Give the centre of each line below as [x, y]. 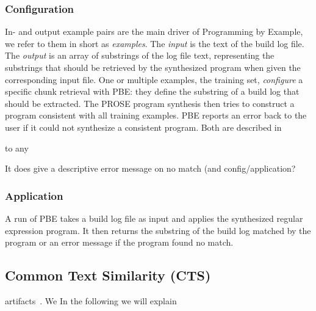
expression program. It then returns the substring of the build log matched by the [158, 230]
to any [17, 148]
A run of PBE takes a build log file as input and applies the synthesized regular [154, 218]
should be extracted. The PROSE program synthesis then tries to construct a [150, 103]
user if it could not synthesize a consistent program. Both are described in [143, 127]
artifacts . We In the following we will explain [91, 300]
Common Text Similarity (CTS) [108, 275]
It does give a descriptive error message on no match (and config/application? [150, 168]
